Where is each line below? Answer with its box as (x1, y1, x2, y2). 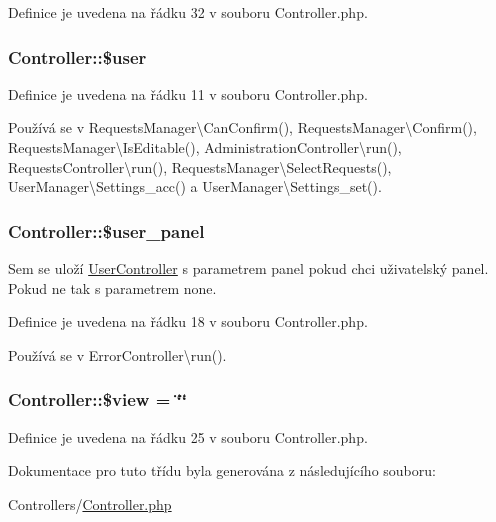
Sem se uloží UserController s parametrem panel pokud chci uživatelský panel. (8, 258, 489, 278)
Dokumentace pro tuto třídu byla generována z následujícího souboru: (8, 460, 436, 481)
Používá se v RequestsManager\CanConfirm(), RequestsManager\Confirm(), (8, 117, 477, 138)
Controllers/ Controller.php (8, 493, 172, 514)
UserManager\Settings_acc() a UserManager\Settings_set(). (8, 176, 382, 197)
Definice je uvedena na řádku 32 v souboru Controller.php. (8, 2, 368, 22)
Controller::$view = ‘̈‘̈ (8, 387, 188, 412)
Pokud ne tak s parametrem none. (8, 277, 217, 298)
